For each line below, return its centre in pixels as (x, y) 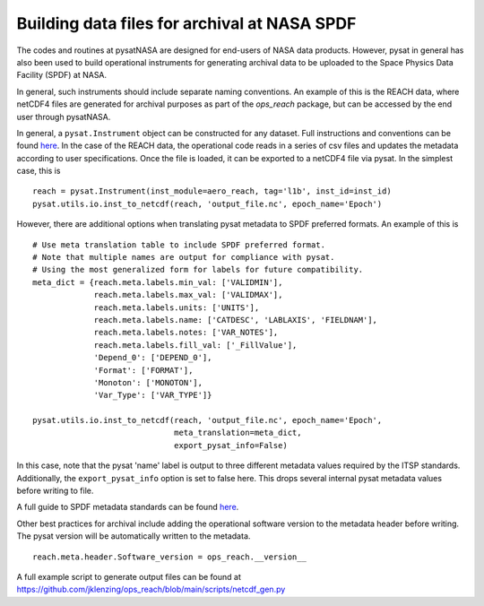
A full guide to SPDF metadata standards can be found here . (128, 507)
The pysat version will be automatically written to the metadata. (134, 536)
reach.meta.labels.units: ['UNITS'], (177, 307)
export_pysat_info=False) (231, 445)
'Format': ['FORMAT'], (143, 370)
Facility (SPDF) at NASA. (62, 75)
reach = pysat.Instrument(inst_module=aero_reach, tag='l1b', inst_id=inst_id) (212, 191)
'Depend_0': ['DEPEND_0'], (153, 358)
